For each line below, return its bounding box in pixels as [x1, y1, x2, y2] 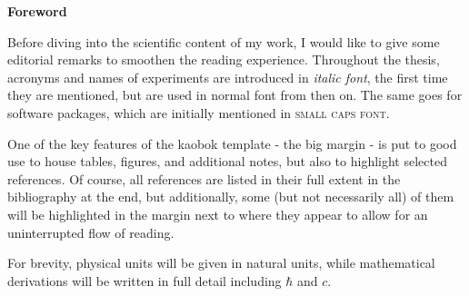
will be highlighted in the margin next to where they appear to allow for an [7, 204, 428, 223]
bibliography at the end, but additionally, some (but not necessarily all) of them [7, 187, 454, 206]
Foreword [7, 2, 67, 20]
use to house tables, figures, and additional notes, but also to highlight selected [7, 152, 447, 171]
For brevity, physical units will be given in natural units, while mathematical [7, 253, 435, 272]
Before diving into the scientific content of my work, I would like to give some [7, 32, 440, 51]
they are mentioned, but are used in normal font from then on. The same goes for [7, 85, 463, 104]
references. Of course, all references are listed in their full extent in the [7, 169, 401, 188]
